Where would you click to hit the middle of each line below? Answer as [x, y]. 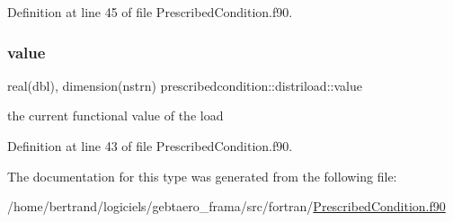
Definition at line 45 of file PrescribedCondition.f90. [150, 12]
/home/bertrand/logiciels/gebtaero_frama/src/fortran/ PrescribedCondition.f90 [226, 206]
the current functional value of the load [115, 115]
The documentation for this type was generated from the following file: [202, 176]
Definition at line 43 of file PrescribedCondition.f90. [150, 146]
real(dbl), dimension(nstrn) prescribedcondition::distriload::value [185, 85]
